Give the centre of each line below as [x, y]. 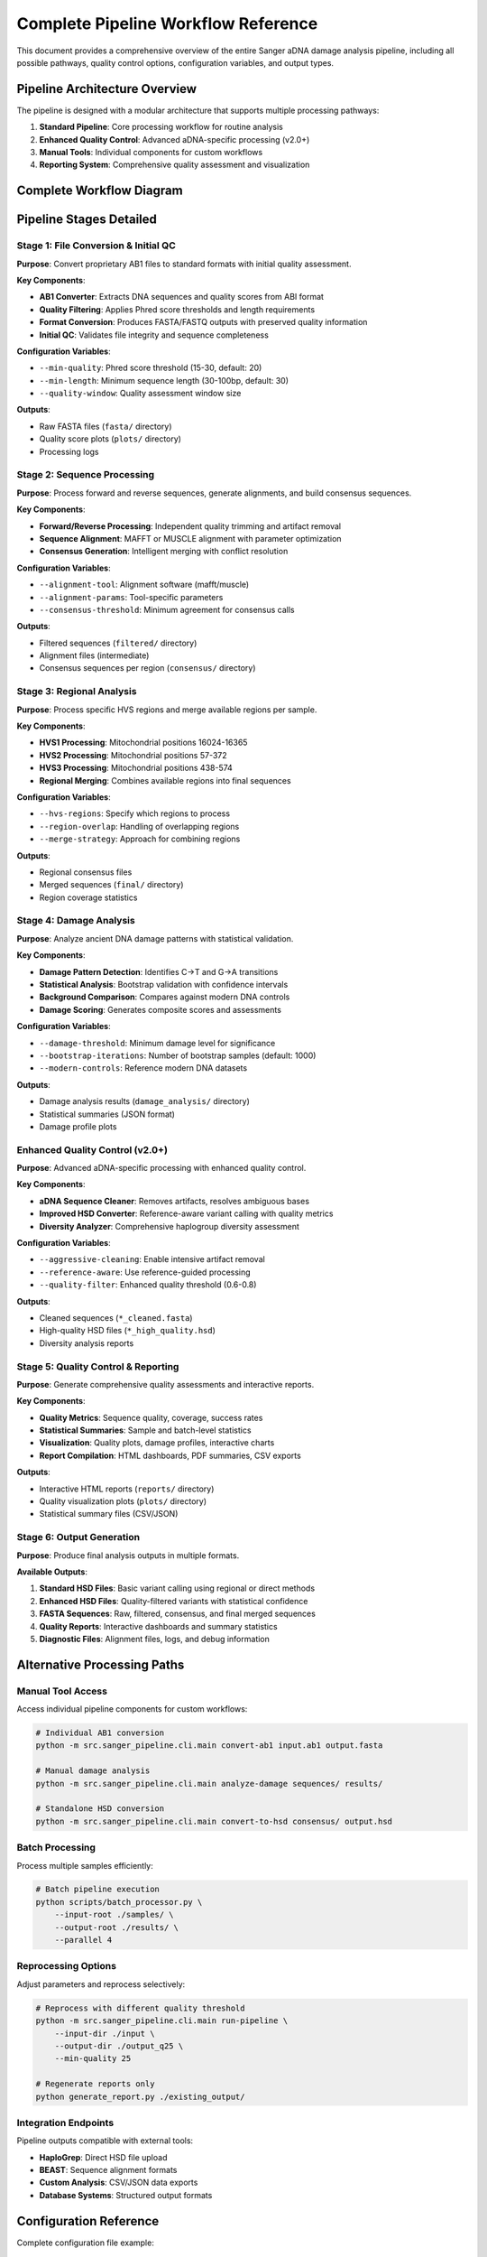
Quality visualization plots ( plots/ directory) [123, 1501]
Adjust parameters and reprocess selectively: [101, 1984]
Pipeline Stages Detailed [87, 220]
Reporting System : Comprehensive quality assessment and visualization [175, 165]
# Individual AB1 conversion [100, 1733]
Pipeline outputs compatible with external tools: [105, 2141]
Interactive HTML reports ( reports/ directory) [127, 1489]
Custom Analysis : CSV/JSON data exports [119, 2183]
